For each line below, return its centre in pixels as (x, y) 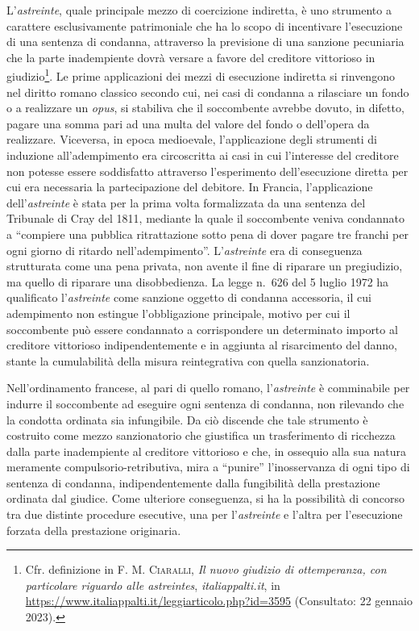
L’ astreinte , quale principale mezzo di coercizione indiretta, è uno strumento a (199, 10)
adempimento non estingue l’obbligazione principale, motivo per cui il (178, 313)
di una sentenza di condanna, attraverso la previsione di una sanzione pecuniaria (205, 42)
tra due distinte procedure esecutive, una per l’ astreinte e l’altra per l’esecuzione (205, 514)
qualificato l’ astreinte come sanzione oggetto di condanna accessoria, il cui (189, 297)
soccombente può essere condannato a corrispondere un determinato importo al (202, 329)
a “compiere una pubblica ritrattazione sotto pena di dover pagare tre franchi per (207, 234)
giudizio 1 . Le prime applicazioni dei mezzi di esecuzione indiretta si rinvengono (201, 75)
